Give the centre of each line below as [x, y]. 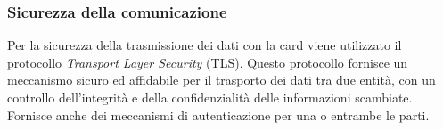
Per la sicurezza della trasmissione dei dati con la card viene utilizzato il [205, 45]
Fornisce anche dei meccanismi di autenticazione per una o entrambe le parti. [218, 114]
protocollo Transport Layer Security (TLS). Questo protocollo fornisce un [208, 62]
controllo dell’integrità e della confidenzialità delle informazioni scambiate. [210, 97]
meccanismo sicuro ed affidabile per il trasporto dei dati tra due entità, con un [221, 80]
